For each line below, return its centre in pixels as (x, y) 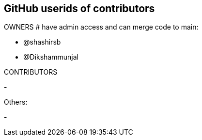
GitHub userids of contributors (79, 8)
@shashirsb (42, 42)
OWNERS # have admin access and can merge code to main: (101, 27)
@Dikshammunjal (51, 57)
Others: (16, 102)
